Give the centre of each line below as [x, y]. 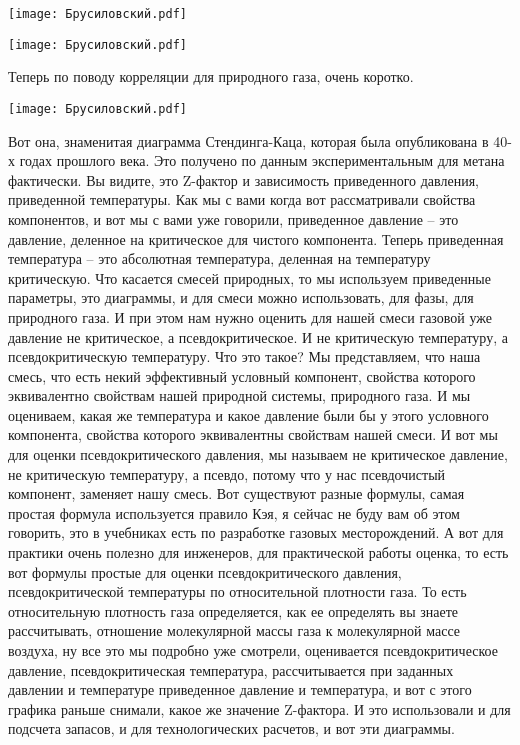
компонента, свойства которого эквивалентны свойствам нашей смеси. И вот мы [253, 434]
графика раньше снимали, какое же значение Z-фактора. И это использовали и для [259, 708]
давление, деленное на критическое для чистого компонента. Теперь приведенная [256, 238]
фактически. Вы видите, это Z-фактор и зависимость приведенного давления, [243, 179]
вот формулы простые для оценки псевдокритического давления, [205, 571]
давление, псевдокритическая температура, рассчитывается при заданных [231, 669]
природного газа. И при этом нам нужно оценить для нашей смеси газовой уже [250, 316]
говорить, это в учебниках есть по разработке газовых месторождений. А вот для [256, 532]
